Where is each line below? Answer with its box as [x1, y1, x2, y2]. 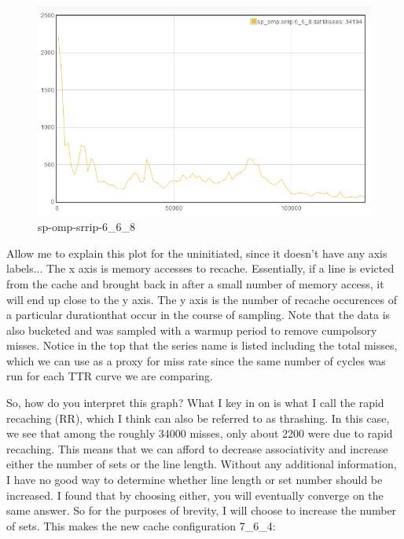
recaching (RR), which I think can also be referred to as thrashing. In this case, [6, 409, 390, 426]
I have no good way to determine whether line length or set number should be [6, 471, 383, 488]
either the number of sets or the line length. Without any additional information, [6, 456, 397, 472]
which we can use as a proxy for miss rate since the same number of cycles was [6, 352, 386, 368]
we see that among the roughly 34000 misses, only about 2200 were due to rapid [6, 425, 393, 442]
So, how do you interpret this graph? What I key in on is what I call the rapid [6, 394, 384, 411]
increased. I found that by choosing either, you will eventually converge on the [6, 486, 384, 503]
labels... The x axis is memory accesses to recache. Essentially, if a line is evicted [6, 260, 395, 277]
